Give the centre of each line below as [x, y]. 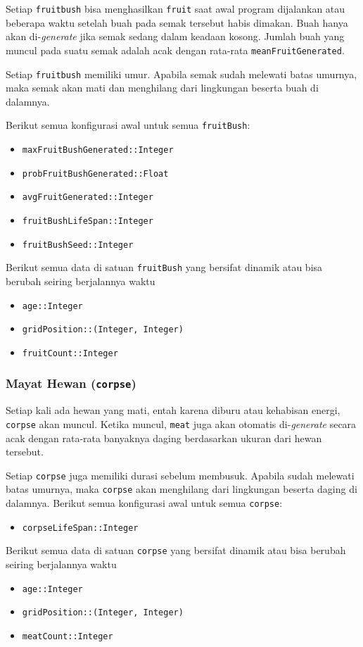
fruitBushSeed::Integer [78, 245]
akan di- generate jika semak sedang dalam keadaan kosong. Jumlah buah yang [175, 36]
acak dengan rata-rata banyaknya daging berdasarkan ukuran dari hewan [164, 438]
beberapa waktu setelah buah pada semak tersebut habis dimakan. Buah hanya [177, 22]
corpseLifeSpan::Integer [80, 528]
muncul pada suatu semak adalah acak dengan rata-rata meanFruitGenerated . [175, 50]
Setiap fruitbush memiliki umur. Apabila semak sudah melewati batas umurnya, [181, 74]
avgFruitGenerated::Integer [88, 197]
